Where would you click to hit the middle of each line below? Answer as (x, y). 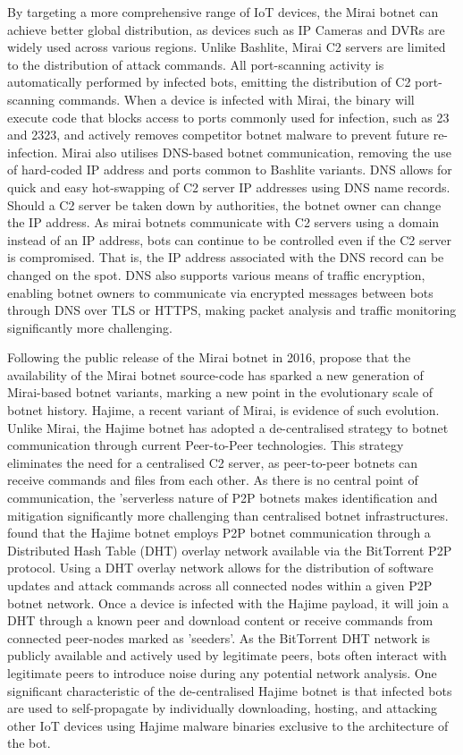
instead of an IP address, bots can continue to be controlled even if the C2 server (229, 239)
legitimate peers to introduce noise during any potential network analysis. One (222, 672)
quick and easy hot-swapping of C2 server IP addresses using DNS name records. (229, 187)
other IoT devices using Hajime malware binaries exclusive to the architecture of (228, 725)
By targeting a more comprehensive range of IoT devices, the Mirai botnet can (223, 12)
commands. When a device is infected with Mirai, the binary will (236, 99)
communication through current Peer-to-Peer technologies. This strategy (206, 445)
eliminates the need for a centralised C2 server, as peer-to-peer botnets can (213, 462)
